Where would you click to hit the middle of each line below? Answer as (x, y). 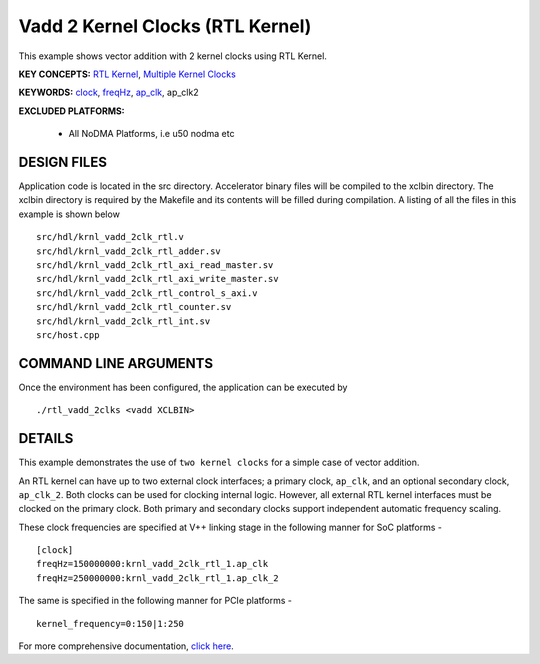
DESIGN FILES (62, 161)
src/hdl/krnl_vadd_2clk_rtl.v (110, 237)
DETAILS (46, 438)
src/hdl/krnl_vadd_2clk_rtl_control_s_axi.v (147, 293)
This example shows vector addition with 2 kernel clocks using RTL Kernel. (172, 56)
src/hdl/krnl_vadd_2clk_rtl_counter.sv (134, 307)
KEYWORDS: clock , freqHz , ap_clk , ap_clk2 (108, 92)
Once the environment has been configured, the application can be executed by (183, 387)
